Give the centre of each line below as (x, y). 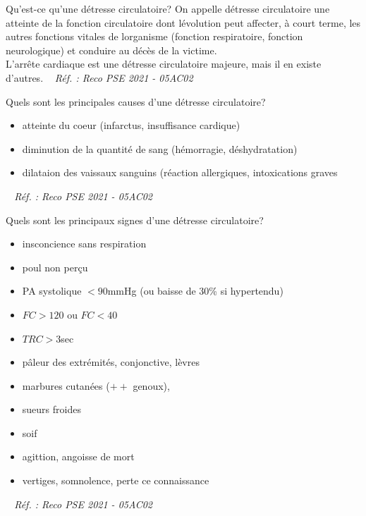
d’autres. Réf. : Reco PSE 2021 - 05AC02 (99, 77)
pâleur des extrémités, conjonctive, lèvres (111, 362)
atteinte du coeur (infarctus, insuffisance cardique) (131, 125)
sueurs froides (51, 409)
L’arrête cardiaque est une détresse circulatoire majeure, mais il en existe (164, 64)
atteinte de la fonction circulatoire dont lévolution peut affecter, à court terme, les (183, 22)
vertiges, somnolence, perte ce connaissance (116, 480)
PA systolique (52, 291)
